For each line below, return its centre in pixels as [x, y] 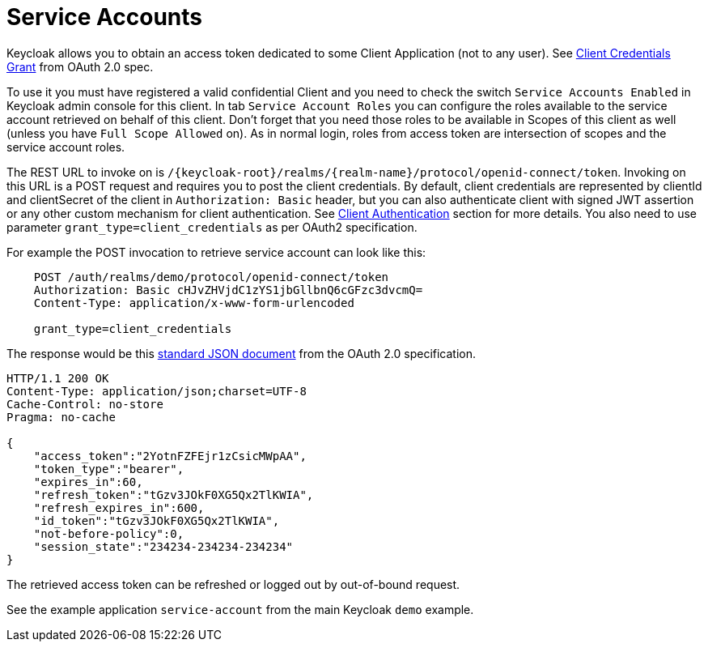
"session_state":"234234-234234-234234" [163, 546]
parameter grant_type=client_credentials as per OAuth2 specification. [212, 227]
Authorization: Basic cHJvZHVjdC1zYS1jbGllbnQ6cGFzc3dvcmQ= [228, 290]
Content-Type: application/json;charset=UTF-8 [157, 391]
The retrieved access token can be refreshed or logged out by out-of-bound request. [233, 584]
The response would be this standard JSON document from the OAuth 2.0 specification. [242, 353]
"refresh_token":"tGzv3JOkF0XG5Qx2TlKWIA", [174, 495]
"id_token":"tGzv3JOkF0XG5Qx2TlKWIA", [157, 520]
